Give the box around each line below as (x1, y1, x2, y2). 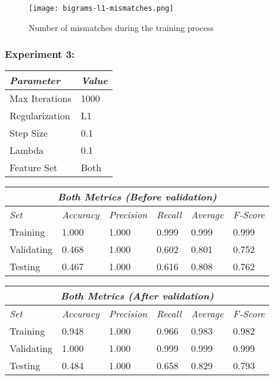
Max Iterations (10, 91, 71, 106)
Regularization (10, 109, 70, 123)
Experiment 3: (5, 47, 75, 61)
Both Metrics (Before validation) (57, 190, 217, 204)
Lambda (10, 143, 44, 157)
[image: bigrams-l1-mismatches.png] (29, 4, 174, 13)
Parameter (10, 73, 60, 88)
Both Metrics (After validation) (60, 289, 214, 303)
